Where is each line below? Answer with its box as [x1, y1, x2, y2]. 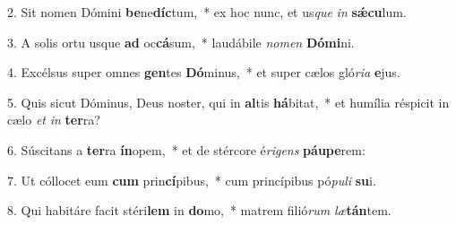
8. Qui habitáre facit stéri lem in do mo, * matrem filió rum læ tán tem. [7, 201, 391, 220]
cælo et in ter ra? [7, 110, 100, 129]
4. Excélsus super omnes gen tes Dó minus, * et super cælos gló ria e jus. [7, 63, 400, 82]
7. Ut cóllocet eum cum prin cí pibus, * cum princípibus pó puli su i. [7, 170, 376, 189]
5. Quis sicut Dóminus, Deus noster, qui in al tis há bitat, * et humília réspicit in [7, 92, 450, 111]
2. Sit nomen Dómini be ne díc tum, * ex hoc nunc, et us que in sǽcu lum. [7, 3, 407, 21]
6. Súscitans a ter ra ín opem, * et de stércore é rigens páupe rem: [7, 140, 366, 159]
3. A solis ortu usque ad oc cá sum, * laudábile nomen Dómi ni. [7, 32, 355, 51]
